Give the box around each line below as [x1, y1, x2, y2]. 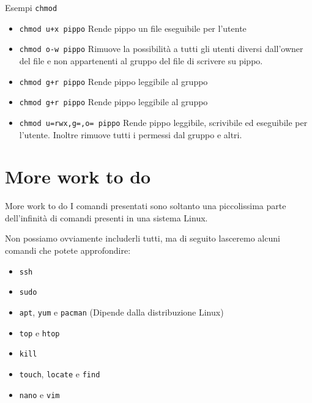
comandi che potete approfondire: [5, 244, 131, 257]
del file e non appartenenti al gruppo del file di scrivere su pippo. [19, 54, 263, 67]
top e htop [19, 326, 60, 339]
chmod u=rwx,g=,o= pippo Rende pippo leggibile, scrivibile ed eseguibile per [19, 116, 308, 128]
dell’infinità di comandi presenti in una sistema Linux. [5, 211, 208, 224]
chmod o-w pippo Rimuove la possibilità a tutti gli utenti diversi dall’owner [19, 42, 303, 55]
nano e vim [19, 388, 60, 401]
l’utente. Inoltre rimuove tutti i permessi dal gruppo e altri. [19, 128, 242, 141]
